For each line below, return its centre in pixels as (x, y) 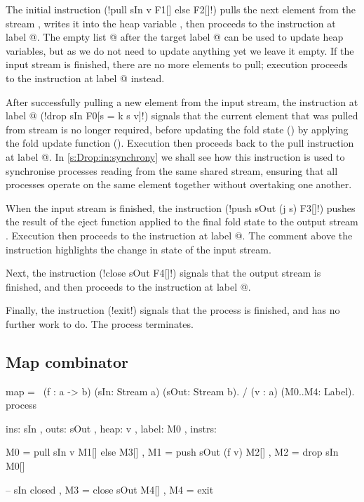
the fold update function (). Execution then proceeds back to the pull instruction (180, 143)
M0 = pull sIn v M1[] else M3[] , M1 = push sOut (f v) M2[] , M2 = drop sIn (172, 452)
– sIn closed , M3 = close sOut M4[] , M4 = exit (110, 489)
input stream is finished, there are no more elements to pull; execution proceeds (177, 64)
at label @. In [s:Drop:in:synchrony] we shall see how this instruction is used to (175, 156)
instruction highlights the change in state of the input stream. (139, 249)
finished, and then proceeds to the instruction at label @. (128, 286)
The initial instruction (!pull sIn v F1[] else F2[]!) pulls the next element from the (181, 9)
